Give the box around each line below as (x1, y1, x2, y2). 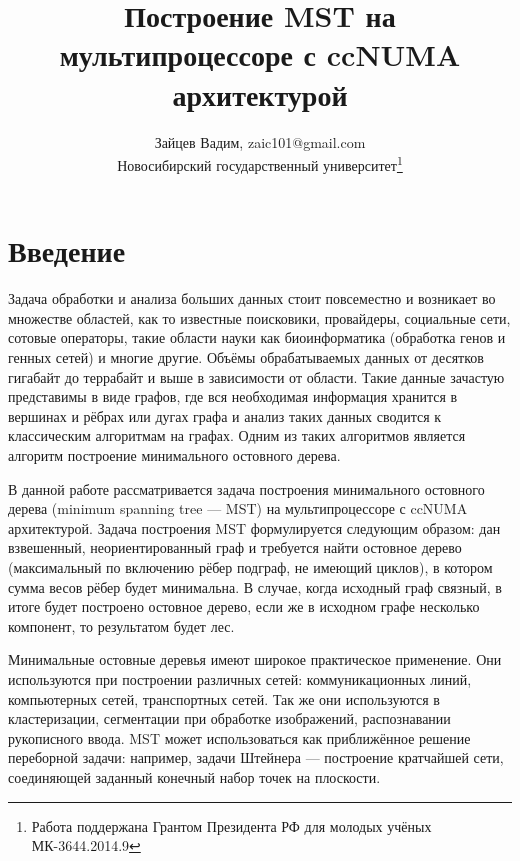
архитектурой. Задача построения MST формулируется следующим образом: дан (8, 517, 501, 538)
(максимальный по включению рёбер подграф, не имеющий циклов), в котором (8, 557, 493, 577)
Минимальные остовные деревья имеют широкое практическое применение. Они (8, 649, 502, 670)
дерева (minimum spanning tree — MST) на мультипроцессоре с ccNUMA (8, 498, 468, 519)
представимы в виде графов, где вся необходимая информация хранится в (8, 386, 458, 407)
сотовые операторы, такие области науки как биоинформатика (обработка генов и (8, 327, 506, 348)
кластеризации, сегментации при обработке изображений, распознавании (8, 708, 451, 729)
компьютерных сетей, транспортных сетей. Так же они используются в (8, 688, 440, 709)
